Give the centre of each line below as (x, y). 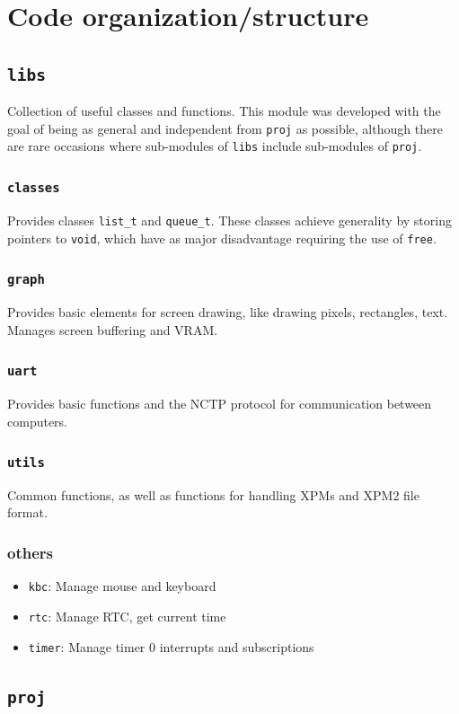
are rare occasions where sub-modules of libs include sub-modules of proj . (215, 146)
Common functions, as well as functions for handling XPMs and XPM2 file (213, 494)
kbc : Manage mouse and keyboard (122, 586)
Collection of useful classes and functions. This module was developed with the (224, 111)
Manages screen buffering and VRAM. (113, 329)
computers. (38, 421)
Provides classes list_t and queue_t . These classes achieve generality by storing (229, 220)
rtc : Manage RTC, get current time (127, 616)
